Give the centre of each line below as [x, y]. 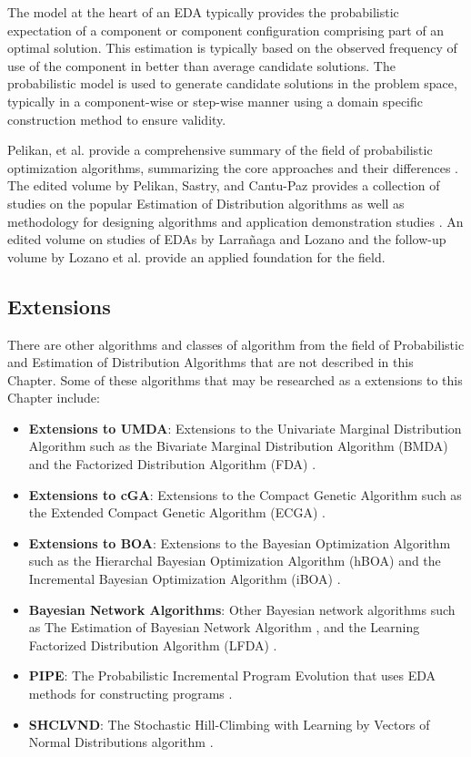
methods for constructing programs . [130, 694]
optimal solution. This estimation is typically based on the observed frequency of [232, 48]
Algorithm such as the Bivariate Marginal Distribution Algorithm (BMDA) [238, 446]
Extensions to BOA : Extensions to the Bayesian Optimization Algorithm [240, 542]
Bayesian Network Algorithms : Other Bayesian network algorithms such [242, 609]
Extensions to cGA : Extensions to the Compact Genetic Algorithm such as [245, 494]
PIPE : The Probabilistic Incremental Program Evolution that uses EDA [232, 675]
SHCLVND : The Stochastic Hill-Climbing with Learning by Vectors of [229, 724]
